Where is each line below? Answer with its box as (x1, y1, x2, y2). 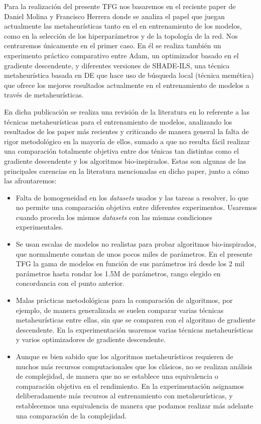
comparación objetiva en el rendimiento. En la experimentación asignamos (16, 380, 244, 391)
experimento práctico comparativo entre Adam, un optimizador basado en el (4, 50, 239, 60)
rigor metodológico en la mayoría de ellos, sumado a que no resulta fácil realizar (4, 136, 250, 146)
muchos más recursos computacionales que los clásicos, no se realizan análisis (16, 361, 252, 371)
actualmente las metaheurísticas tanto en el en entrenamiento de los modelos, (4, 21, 242, 31)
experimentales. (16, 222, 64, 232)
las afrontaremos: (4, 175, 57, 186)
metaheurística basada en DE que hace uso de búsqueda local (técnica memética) (4, 70, 254, 80)
